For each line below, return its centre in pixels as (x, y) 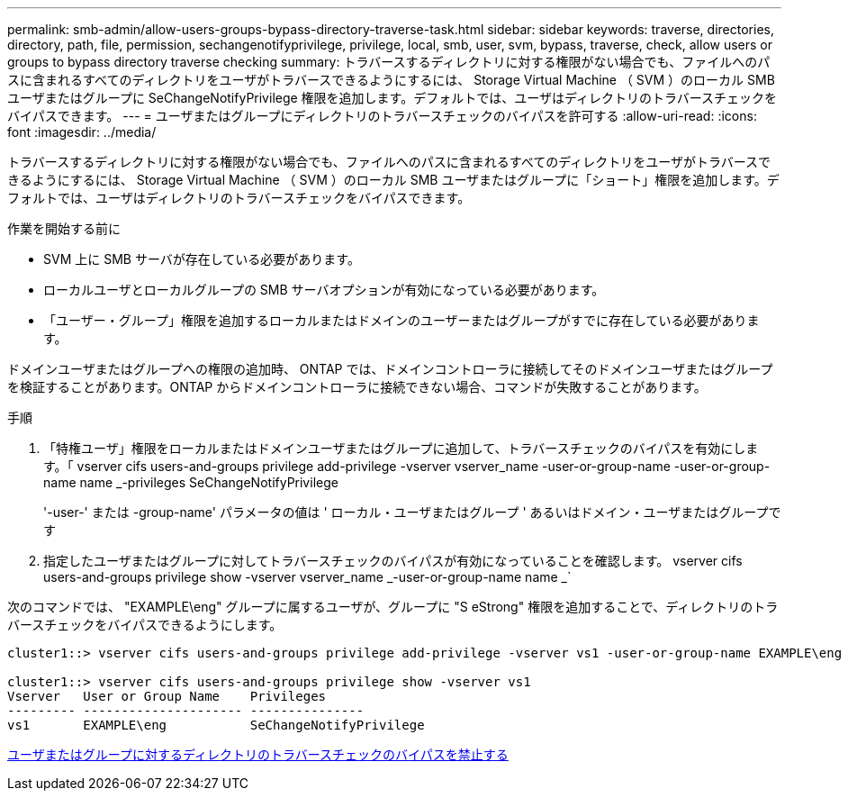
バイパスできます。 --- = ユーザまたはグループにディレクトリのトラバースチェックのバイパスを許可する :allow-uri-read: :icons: (382, 116)
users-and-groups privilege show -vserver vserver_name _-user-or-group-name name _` (307, 577)
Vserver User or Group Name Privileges (167, 696)
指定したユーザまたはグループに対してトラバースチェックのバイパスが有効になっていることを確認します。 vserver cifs (393, 561)
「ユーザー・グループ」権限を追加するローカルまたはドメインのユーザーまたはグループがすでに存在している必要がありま (401, 320)
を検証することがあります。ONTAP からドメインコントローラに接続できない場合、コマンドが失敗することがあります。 (357, 387)
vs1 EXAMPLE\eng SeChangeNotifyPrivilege (216, 725)
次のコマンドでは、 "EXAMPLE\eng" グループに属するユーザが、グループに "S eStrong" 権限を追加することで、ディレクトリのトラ (393, 607)
